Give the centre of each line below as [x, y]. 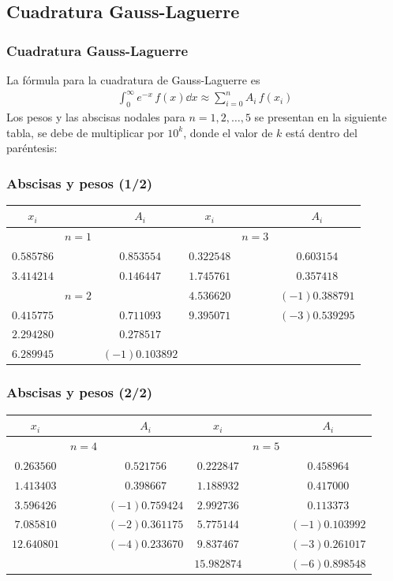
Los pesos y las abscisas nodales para [96, 116]
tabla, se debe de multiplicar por [85, 132]
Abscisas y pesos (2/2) [80, 392]
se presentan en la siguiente [321, 116]
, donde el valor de [228, 132]
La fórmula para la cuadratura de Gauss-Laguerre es [133, 80]
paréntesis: [32, 148]
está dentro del [322, 132]
